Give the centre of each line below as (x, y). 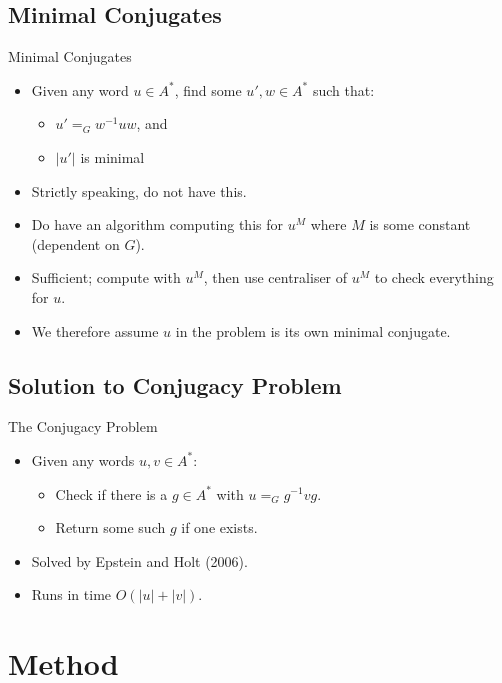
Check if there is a (111, 493)
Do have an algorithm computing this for (157, 224)
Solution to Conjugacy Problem (175, 384)
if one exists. (219, 527)
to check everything (434, 277)
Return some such (110, 527)
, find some (208, 89)
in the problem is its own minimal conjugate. (313, 330)
